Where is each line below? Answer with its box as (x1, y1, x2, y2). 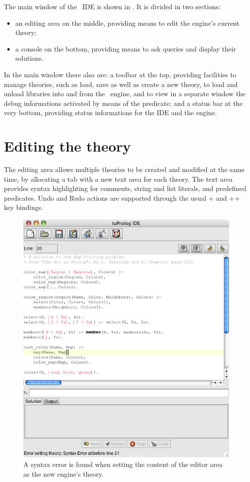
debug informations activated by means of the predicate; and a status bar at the (4, 98, 243, 108)
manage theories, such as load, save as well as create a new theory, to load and (4, 79, 238, 89)
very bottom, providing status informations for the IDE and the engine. (4, 107, 217, 118)
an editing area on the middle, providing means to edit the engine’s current (15, 17, 239, 28)
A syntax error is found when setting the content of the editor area (23, 459, 223, 469)
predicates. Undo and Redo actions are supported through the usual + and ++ (4, 192, 240, 203)
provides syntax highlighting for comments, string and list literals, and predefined (4, 183, 247, 193)
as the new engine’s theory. (23, 468, 104, 479)
